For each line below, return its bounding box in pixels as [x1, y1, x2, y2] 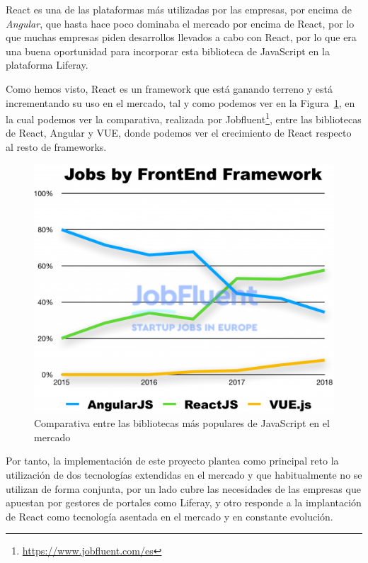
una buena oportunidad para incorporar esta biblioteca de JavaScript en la [6, 43, 330, 58]
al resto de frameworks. [6, 140, 107, 154]
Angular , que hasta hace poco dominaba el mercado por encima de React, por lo [6, 16, 355, 30]
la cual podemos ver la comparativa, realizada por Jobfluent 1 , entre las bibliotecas [6, 110, 362, 126]
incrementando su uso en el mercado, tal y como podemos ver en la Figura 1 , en [6, 95, 355, 110]
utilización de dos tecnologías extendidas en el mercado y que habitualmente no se [6, 467, 362, 482]
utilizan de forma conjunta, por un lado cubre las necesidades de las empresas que [6, 481, 361, 496]
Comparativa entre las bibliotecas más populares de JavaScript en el [34, 416, 330, 431]
